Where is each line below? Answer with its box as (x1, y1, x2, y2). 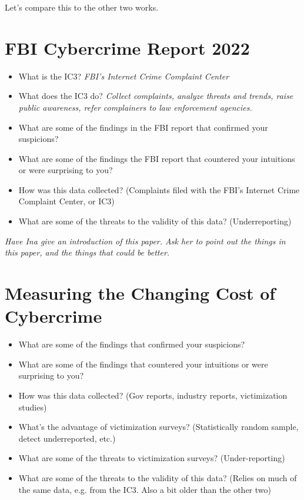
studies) (18, 400, 47, 413)
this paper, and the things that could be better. (5, 246, 170, 259)
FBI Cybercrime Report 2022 (5, 35, 250, 59)
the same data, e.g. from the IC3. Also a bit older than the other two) (18, 483, 271, 495)
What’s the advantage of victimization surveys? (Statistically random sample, (18, 420, 299, 433)
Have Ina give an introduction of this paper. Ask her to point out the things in (5, 234, 286, 247)
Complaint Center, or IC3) (18, 195, 115, 207)
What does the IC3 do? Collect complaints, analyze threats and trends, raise (18, 90, 293, 102)
